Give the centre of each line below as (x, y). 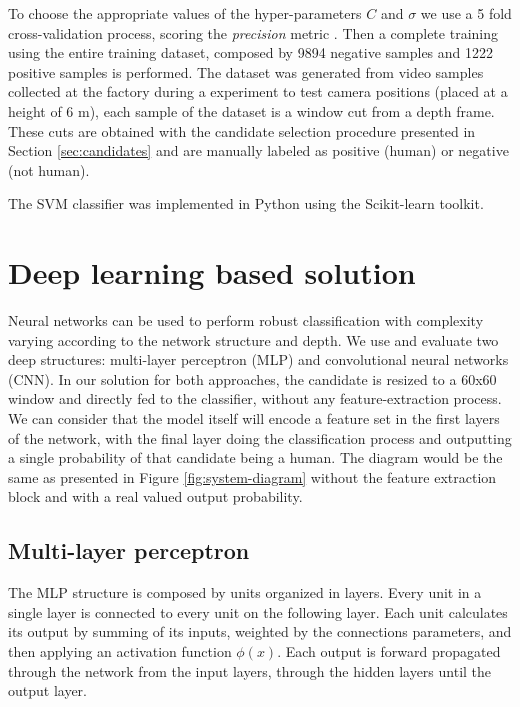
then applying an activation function (120, 650)
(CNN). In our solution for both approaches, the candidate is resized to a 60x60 (252, 378)
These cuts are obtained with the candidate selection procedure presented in (242, 130)
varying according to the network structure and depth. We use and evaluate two (253, 339)
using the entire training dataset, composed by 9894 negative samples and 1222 (251, 52)
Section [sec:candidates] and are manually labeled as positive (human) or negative (258, 150)
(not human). (49, 169)
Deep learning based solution (212, 272)
